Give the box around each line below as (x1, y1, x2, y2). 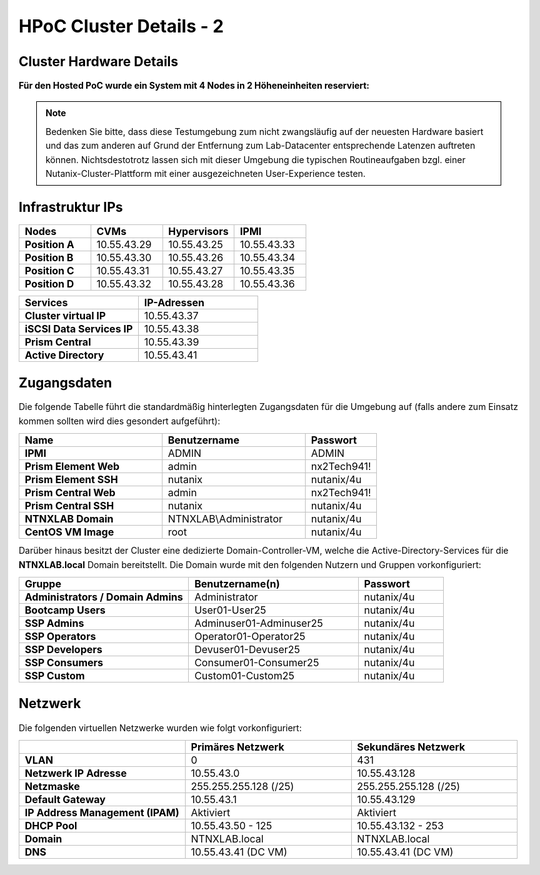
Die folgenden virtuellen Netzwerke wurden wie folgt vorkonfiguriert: (18, 721, 302, 734)
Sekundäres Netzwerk (356, 740, 465, 754)
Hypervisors (168, 224, 229, 238)
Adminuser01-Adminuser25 (194, 616, 324, 630)
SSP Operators (24, 630, 97, 643)
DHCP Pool (24, 818, 78, 832)
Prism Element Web (24, 460, 120, 474)
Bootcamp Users (24, 603, 106, 617)
